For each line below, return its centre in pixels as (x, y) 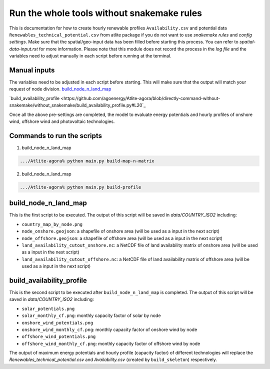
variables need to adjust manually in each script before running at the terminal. (90, 56)
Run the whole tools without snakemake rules (106, 13)
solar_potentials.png (48, 308)
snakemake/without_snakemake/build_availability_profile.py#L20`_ (77, 105)
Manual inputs (32, 70)
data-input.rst (24, 49)
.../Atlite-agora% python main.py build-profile (80, 187)
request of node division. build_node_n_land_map (60, 89)
